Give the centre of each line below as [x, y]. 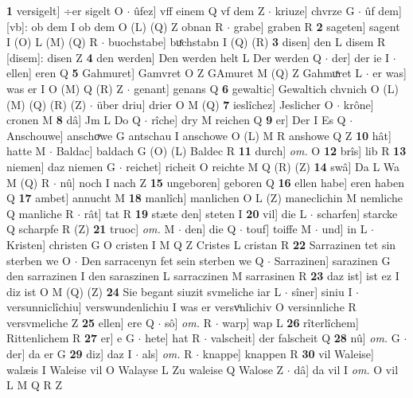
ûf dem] [383, 10]
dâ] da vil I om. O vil [346, 369]
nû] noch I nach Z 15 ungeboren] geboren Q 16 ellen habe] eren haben [232, 182]
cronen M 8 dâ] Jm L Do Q [74, 120]
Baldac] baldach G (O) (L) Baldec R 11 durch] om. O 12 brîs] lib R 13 [231, 151]
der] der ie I [361, 57]
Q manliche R [40, 213]
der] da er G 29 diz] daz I [69, 354]
